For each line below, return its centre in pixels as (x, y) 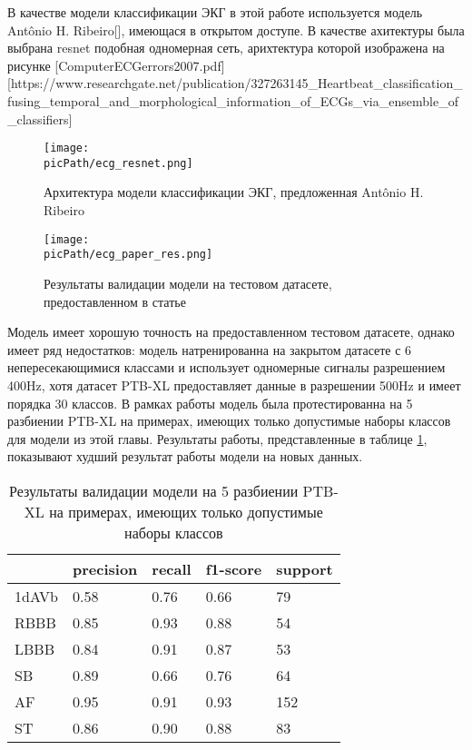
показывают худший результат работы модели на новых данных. (185, 456)
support (305, 568)
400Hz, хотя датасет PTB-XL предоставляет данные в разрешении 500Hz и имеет (234, 385)
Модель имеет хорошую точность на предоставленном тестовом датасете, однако (231, 332)
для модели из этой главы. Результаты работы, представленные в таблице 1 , (217, 438)
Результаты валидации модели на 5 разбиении (153, 490)
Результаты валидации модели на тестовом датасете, (188, 283)
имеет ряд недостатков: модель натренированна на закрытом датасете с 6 (210, 349)
